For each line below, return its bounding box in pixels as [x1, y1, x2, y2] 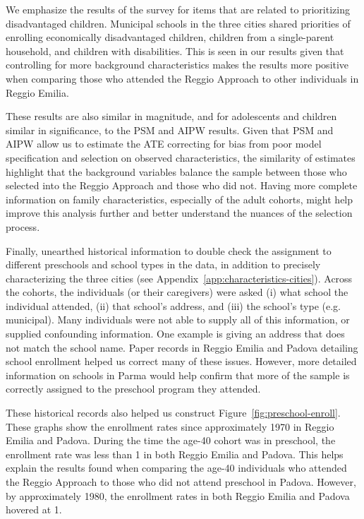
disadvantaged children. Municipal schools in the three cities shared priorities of [6, 16, 351, 30]
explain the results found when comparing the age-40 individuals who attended [6, 460, 347, 475]
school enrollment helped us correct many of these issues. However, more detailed [6, 354, 357, 369]
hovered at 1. [6, 502, 62, 517]
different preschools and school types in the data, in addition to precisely [6, 257, 321, 272]
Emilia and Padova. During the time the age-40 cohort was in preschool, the [6, 433, 336, 448]
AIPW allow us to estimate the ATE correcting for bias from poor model [6, 136, 322, 151]
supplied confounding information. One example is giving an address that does [6, 326, 345, 341]
